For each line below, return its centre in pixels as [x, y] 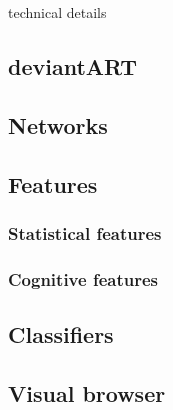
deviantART [72, 65]
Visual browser [87, 392]
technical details [57, 12]
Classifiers [61, 334]
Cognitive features [83, 278]
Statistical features [85, 232]
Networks [58, 124]
